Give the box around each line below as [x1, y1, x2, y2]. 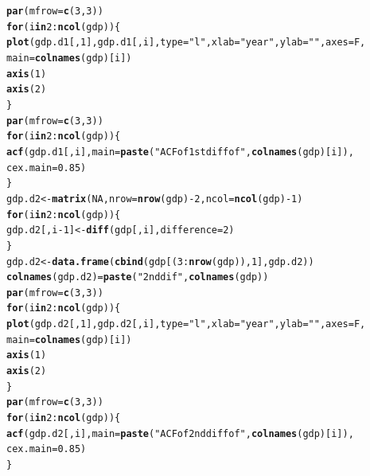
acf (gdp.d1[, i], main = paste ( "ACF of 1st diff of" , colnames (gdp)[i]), [6, 146, 354, 158]
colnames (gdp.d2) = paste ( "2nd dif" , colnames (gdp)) [6, 271, 269, 283]
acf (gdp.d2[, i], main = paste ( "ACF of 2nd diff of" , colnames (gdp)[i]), [6, 427, 354, 439]
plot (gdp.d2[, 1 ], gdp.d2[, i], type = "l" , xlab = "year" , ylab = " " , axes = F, [6, 318, 366, 330]
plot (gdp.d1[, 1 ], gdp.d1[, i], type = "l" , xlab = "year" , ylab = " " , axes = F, [6, 37, 366, 49]
